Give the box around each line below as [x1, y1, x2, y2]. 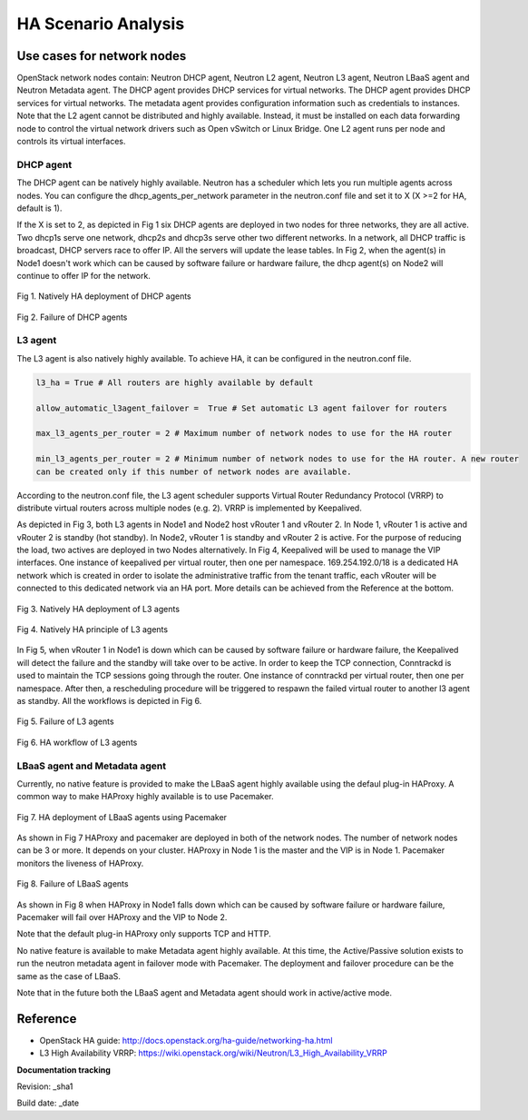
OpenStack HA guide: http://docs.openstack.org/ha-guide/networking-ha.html [39, 1035, 333, 1046]
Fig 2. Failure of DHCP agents [16, 312, 128, 322]
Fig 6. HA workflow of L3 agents [16, 737, 138, 748]
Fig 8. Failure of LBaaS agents [16, 878, 129, 889]
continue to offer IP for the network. [16, 270, 152, 281]
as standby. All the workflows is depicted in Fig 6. [16, 695, 202, 706]
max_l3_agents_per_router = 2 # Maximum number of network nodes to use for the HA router [35, 428, 453, 439]
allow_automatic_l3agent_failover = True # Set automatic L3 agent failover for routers [35, 402, 448, 413]
